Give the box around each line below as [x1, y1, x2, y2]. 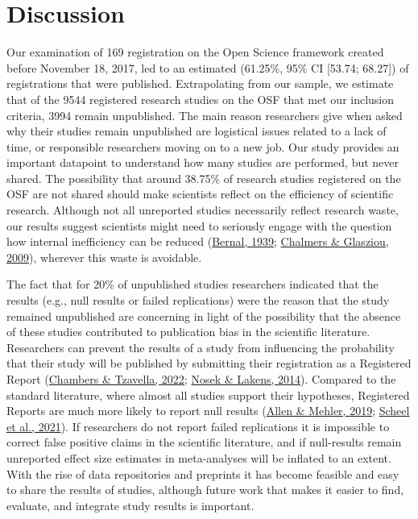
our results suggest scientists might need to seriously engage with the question [6, 217, 392, 234]
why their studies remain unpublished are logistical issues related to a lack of [6, 122, 387, 139]
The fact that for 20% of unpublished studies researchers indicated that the [6, 276, 379, 293]
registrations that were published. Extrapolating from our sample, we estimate [6, 75, 394, 92]
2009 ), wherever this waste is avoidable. [6, 248, 202, 265]
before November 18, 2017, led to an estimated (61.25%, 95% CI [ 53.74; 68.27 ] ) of [6, 59, 409, 76]
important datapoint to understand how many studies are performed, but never [6, 154, 399, 171]
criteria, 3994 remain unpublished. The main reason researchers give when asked [6, 106, 403, 123]
